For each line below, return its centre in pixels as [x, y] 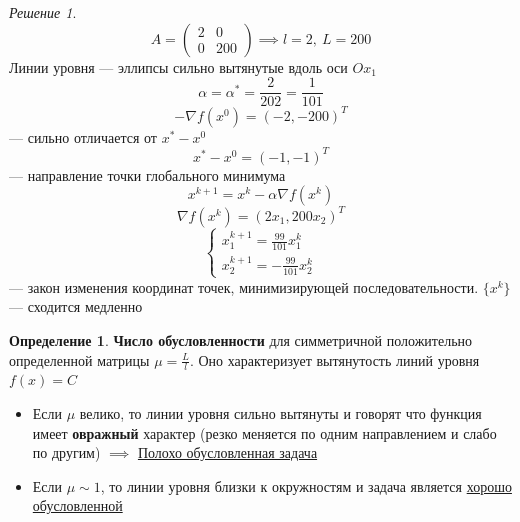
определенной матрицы [79, 359]
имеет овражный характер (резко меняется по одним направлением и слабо [264, 432]
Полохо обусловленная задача [227, 452]
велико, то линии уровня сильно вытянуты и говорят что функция [280, 412]
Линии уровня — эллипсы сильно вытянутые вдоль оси [178, 66]
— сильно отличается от [83, 136]
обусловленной [77, 505]
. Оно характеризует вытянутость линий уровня [334, 359]
